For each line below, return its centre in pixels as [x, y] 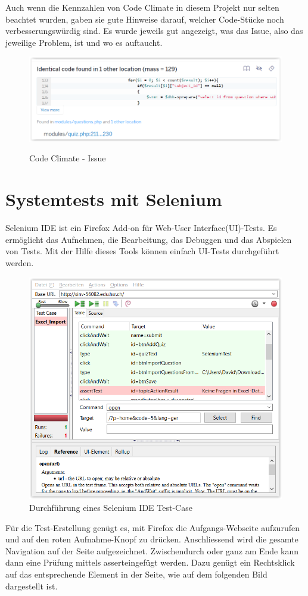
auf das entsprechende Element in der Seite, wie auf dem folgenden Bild [136, 574]
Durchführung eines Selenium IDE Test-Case [111, 508]
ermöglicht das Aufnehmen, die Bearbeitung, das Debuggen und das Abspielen [149, 239]
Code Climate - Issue [68, 158]
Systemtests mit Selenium [114, 199]
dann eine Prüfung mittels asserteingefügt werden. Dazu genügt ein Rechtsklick [150, 562]
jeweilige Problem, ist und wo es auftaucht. [84, 42]
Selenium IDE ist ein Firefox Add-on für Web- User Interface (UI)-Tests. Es [141, 228]
